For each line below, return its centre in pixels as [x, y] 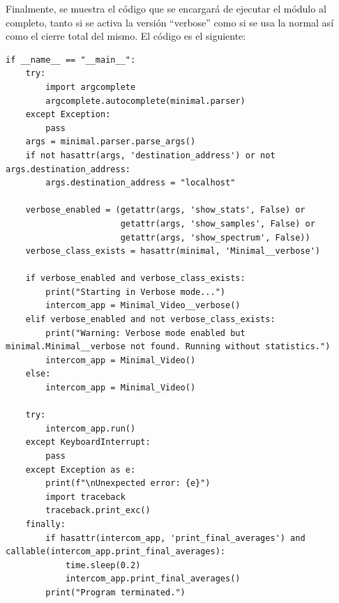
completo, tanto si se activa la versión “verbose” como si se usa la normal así [170, 22]
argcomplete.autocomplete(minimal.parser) [145, 101]
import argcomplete [91, 87]
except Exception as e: [81, 470]
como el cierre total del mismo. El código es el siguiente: [126, 36]
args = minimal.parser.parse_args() [111, 142]
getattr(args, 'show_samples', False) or [218, 223]
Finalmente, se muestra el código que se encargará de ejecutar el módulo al [166, 8]
